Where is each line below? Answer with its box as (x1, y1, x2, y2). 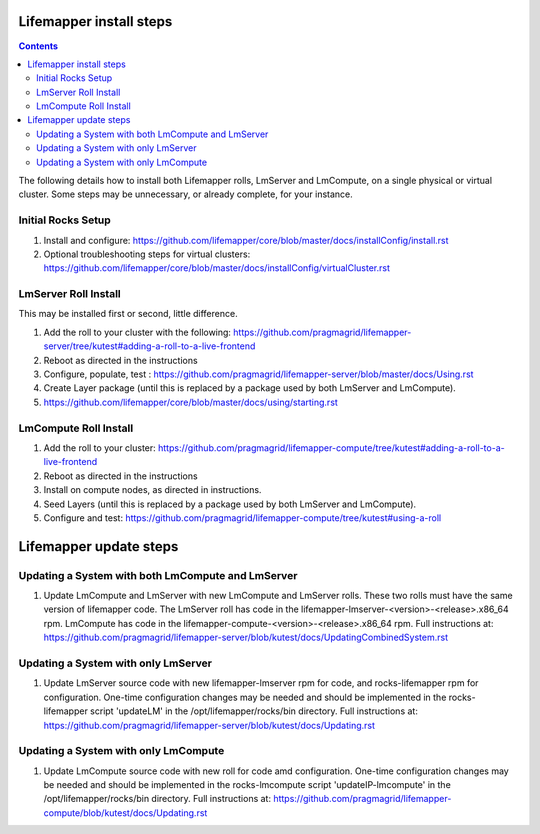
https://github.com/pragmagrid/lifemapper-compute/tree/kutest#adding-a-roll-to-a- (158, 441, 505, 454)
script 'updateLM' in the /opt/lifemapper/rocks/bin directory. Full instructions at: (90, 705, 419, 717)
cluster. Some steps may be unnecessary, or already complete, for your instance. (18, 188, 354, 200)
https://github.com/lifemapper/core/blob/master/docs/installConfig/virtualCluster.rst (43, 262, 390, 274)
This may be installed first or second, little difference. (18, 308, 239, 320)
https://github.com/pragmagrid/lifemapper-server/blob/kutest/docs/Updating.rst (43, 719, 375, 731)
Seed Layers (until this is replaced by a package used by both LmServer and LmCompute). (43, 498, 417, 510)
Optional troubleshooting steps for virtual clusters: (43, 248, 251, 260)
